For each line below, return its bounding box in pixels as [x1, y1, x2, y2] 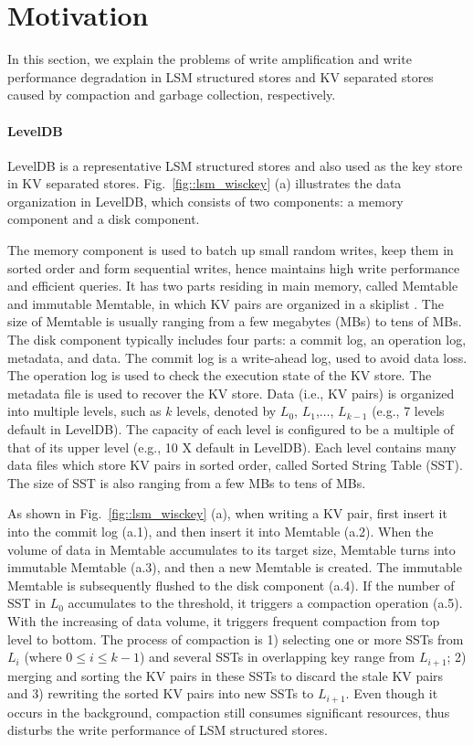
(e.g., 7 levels [372, 401, 445, 420]
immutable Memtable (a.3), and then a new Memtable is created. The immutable [7, 558, 462, 577]
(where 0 [24, 647, 73, 666]
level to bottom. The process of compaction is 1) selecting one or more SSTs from [7, 629, 464, 648]
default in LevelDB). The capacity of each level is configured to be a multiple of [7, 420, 455, 439]
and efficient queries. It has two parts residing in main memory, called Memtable [7, 276, 458, 295]
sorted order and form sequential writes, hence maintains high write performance [7, 258, 460, 277]
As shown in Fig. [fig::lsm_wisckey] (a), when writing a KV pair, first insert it [7, 504, 447, 523]
